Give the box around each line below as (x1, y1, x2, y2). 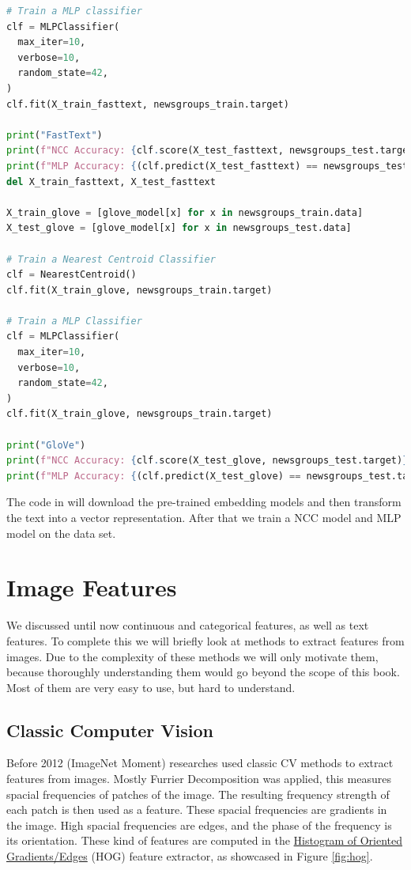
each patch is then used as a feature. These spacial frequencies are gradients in (6, 801, 387, 818)
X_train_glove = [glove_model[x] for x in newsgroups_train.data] (6, 206, 364, 218)
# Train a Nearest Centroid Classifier (6, 253, 216, 265)
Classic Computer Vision (6, 717, 214, 742)
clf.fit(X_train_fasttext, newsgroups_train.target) (6, 98, 289, 110)
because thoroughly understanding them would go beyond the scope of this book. (6, 664, 400, 680)
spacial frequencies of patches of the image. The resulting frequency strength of (6, 785, 390, 802)
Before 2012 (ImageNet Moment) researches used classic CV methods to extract (6, 755, 394, 771)
